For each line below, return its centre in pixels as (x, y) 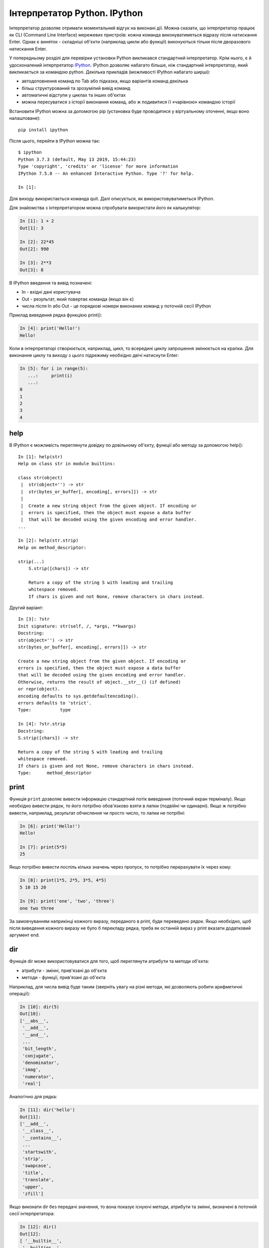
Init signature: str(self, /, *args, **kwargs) (77, 626)
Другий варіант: (26, 608)
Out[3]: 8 (32, 270)
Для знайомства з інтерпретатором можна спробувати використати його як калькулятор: (105, 208)
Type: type (44, 710)
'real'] (32, 1084)
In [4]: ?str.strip (42, 724)
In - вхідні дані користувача (51, 292)
